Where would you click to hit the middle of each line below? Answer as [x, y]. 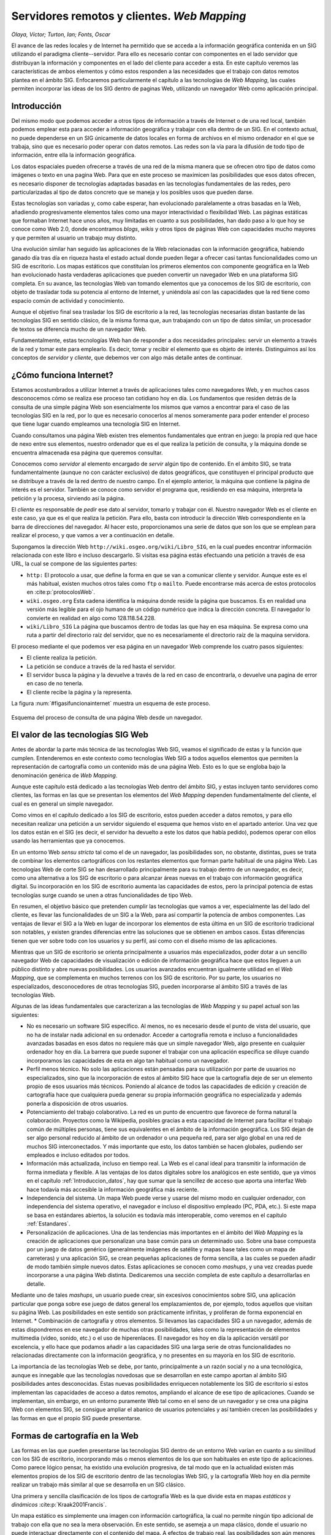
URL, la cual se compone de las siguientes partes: [74, 564]
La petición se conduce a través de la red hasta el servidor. [101, 666]
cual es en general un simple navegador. [63, 804]
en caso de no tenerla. [55, 683]
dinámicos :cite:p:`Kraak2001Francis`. [59, 1504]
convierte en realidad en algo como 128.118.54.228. [91, 618]
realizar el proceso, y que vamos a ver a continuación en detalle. [93, 535]
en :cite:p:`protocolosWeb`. [61, 592]
